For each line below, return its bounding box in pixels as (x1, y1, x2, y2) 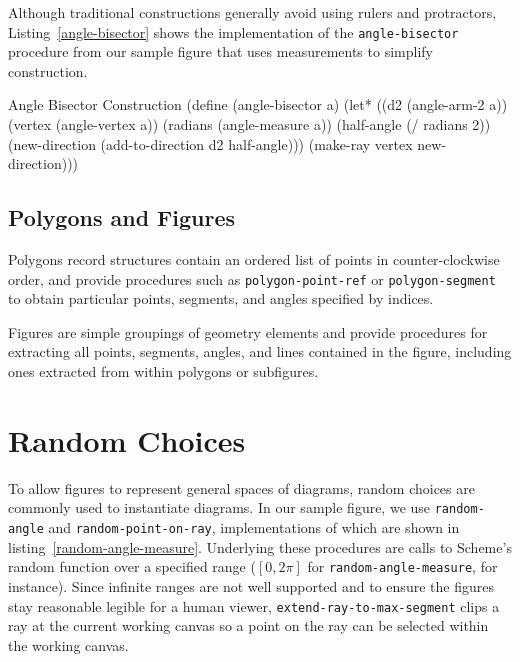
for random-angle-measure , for (307, 556, 498, 577)
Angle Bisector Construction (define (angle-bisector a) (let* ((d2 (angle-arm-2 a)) (8, 94, 508, 115)
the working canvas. (8, 634, 129, 655)
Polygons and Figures (8, 202, 236, 233)
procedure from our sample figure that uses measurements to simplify (8, 41, 433, 62)
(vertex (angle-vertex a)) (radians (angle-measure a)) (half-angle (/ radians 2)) (8, 114, 491, 135)
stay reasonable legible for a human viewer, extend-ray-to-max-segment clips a (8, 595, 500, 616)
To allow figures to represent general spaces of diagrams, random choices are (8, 477, 475, 498)
